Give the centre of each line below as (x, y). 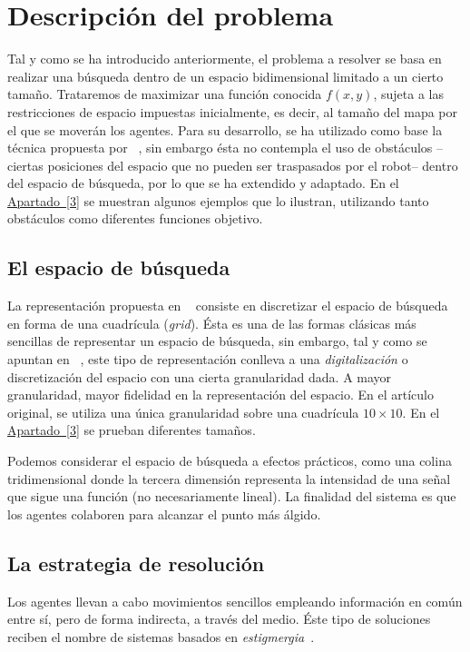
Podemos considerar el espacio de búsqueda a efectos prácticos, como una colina (230, 461)
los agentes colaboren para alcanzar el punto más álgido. (164, 514)
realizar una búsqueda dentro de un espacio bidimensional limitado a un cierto (225, 76)
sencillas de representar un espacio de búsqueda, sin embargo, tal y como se (217, 341)
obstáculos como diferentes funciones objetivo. (135, 218)
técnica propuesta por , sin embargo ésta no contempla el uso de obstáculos (220, 148)
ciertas (25, 165)
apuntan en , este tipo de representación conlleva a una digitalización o (208, 359)
